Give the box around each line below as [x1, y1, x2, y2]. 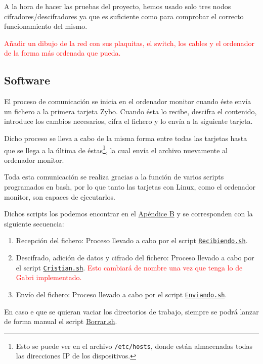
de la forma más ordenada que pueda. [4, 48, 121, 58]
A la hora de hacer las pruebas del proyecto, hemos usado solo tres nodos [4, 1, 231, 11]
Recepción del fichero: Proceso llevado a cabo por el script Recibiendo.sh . [16, 235, 248, 246]
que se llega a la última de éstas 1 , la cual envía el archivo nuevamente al [4, 143, 228, 155]
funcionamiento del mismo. [4, 21, 87, 31]
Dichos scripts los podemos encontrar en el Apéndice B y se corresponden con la [4, 208, 253, 219]
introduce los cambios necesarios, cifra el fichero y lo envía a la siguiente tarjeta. [4, 116, 253, 126]
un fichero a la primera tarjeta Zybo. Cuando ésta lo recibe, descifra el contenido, [4, 106, 257, 116]
